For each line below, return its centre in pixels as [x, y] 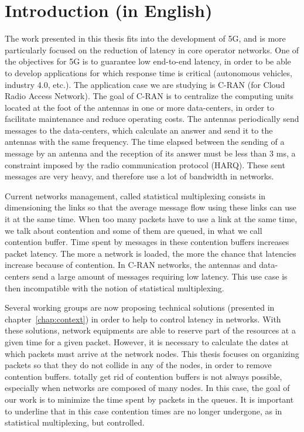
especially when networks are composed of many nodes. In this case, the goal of [147, 388]
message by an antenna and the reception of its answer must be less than [136, 153]
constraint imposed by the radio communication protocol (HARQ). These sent [145, 164]
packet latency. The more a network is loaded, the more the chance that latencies [151, 253]
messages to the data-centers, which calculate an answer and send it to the [139, 130]
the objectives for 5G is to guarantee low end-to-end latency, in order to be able [148, 61]
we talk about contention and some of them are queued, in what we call [134, 230]
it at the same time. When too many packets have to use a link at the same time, [151, 219]
